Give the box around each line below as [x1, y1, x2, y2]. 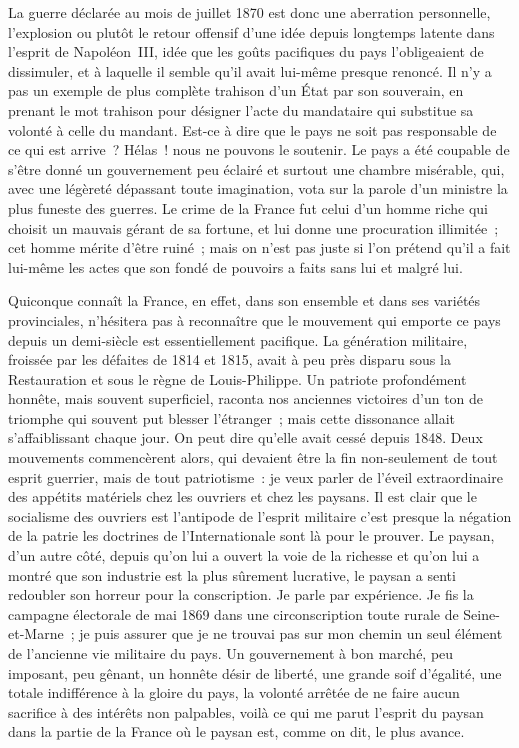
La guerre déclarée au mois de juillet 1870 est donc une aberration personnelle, [8, 2, 491, 22]
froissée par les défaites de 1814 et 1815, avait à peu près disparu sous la [8, 349, 451, 370]
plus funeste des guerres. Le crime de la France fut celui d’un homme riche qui [8, 197, 488, 218]
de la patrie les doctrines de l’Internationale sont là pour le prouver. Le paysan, [8, 525, 495, 546]
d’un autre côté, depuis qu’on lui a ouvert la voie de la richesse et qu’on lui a [8, 545, 480, 566]
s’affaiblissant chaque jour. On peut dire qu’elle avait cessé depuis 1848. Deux [8, 427, 483, 448]
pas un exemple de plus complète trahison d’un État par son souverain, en [8, 80, 464, 101]
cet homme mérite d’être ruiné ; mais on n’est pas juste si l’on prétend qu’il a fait [8, 237, 511, 258]
